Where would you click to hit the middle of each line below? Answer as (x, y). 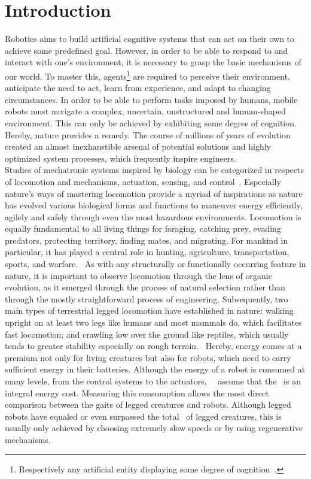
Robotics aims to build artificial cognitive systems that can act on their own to (150, 39)
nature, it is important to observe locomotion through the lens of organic (138, 275)
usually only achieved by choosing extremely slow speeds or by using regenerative (154, 428)
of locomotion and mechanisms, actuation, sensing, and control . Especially (143, 181)
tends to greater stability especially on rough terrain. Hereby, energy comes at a (153, 346)
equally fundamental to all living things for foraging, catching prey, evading (143, 228)
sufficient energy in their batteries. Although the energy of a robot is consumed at (155, 369)
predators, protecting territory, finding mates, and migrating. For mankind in (147, 240)
